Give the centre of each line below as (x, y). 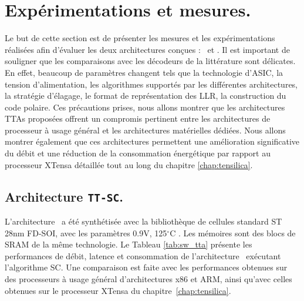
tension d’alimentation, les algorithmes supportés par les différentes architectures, (151, 84)
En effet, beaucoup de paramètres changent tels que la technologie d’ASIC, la (144, 72)
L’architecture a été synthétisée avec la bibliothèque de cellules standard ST (143, 221)
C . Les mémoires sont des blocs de (233, 233)
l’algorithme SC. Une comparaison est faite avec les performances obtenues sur (146, 267)
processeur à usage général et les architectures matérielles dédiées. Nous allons (145, 130)
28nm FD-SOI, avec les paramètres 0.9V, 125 (86, 233)
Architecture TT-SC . (64, 196)
